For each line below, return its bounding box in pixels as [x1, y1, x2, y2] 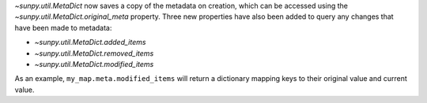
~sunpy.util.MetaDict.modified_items [34, 59, 154, 68]
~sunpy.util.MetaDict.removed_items [34, 48, 154, 58]
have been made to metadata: [14, 23, 112, 32]
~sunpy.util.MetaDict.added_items [34, 38, 146, 47]
